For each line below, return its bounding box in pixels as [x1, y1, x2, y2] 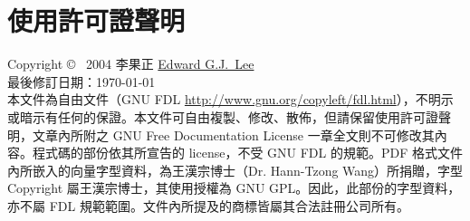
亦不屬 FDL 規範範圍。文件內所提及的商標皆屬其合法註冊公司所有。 [7, 196, 409, 215]
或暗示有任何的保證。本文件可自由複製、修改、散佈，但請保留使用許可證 [7, 107, 438, 126]
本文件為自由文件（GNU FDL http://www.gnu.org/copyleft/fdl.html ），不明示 [7, 90, 454, 109]
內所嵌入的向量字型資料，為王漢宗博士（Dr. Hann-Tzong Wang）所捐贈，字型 [7, 160, 464, 179]
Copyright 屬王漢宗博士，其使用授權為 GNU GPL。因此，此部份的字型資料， [7, 178, 461, 197]
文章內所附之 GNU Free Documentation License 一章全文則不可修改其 [32, 125, 435, 144]
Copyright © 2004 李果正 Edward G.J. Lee [7, 54, 254, 73]
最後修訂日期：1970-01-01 [7, 72, 156, 91]
